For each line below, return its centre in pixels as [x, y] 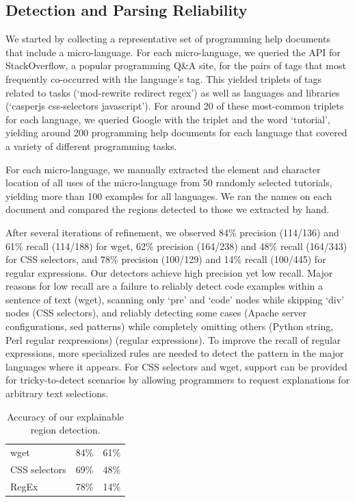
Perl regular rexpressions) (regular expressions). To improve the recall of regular [173, 339]
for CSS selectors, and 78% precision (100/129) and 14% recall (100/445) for [166, 259]
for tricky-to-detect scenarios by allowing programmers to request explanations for [178, 380]
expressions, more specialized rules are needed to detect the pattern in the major [175, 353]
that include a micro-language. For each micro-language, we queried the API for [173, 52]
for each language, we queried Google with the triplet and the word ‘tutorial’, [168, 119]
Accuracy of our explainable [65, 416]
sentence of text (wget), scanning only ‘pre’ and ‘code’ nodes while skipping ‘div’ [175, 299]
